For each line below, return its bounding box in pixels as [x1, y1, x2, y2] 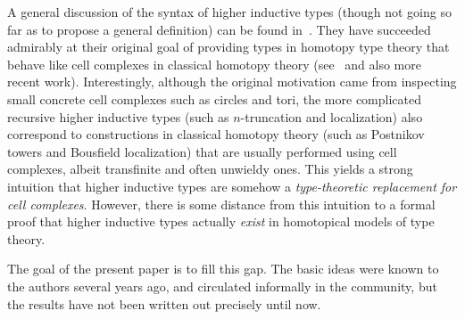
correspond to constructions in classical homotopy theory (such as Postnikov [7, 125, 425, 143]
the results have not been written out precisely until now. [7, 294, 321, 313]
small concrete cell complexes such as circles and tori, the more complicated [7, 89, 422, 108]
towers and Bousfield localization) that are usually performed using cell [7, 142, 397, 160]
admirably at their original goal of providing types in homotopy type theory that [7, 37, 450, 56]
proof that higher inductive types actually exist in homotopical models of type [7, 212, 435, 231]
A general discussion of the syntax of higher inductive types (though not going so [7, 3, 452, 20]
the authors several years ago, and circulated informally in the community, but [7, 276, 437, 295]
